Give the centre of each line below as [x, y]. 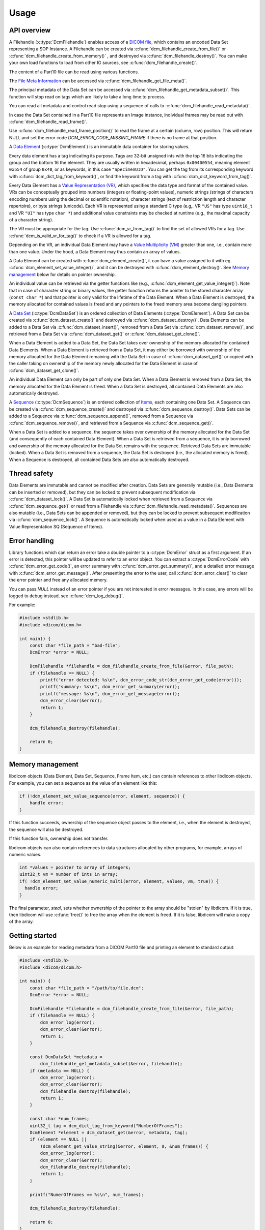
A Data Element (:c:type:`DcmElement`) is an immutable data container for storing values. [99, 147]
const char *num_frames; [60, 1119]
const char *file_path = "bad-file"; [75, 645]
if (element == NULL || [58, 1139]
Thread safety [31, 474]
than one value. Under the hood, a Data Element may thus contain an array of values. [95, 251]
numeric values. [25, 855]
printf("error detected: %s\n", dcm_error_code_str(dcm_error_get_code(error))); [141, 680]
